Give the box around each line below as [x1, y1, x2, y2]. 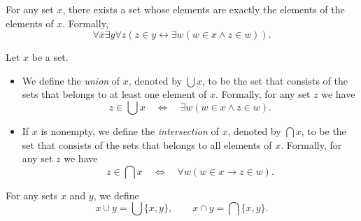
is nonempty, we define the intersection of [41, 123, 219, 138]
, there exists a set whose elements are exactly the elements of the [62, 2, 345, 16]
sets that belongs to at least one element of [22, 87, 207, 101]
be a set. [31, 50, 69, 64]
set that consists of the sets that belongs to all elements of [22, 137, 272, 152]
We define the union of [22, 73, 120, 87]
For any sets [6, 187, 58, 202]
